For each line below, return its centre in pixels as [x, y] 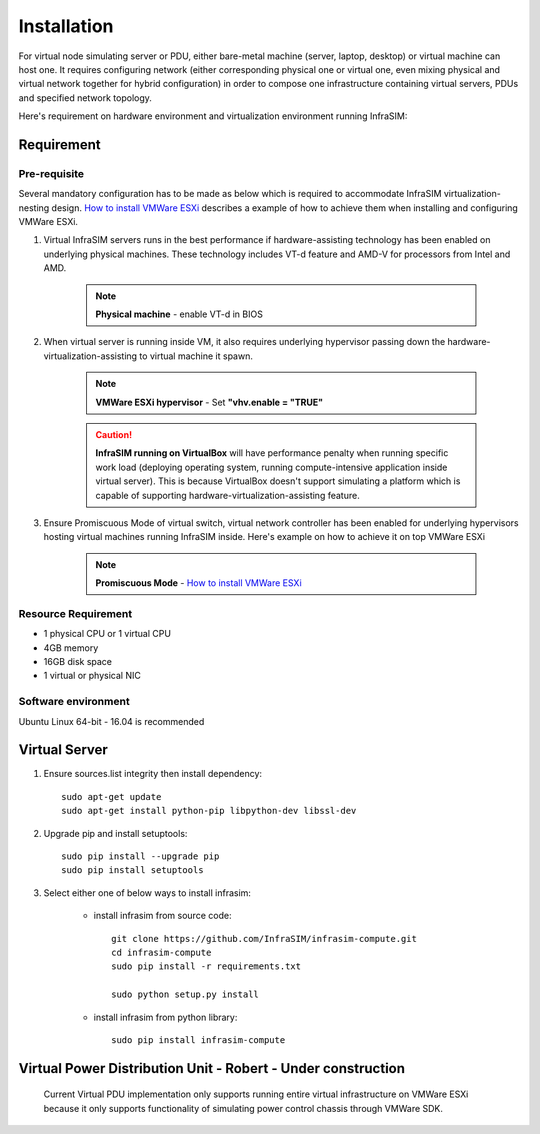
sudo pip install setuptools [132, 870]
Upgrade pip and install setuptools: [115, 833]
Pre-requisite [51, 173]
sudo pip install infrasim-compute [198, 1039]
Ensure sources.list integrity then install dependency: [153, 774]
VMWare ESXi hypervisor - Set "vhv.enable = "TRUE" [209, 402]
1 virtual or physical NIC [92, 676]
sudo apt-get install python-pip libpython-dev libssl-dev [209, 811]
